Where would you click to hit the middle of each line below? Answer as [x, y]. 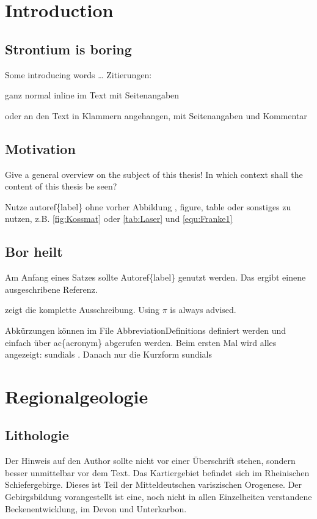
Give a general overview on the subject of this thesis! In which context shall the [154, 174]
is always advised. [203, 310]
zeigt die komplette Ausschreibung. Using [82, 310]
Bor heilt [34, 252]
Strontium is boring [68, 49]
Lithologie [37, 435]
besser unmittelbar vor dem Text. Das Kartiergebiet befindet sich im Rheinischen [157, 472]
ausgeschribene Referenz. [51, 289]
